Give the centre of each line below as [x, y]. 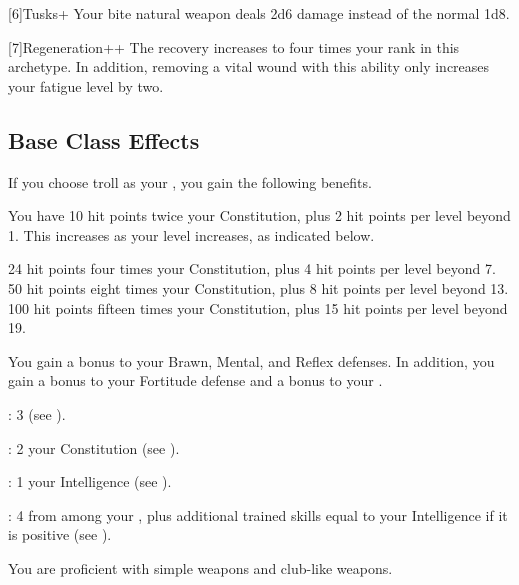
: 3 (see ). [37, 413]
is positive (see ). [60, 534]
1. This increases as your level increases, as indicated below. [191, 234]
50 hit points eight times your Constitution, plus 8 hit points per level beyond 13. [258, 287]
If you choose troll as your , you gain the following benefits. [190, 181]
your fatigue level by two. [86, 85]
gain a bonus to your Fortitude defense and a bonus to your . [195, 380]
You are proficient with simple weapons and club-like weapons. [200, 567]
